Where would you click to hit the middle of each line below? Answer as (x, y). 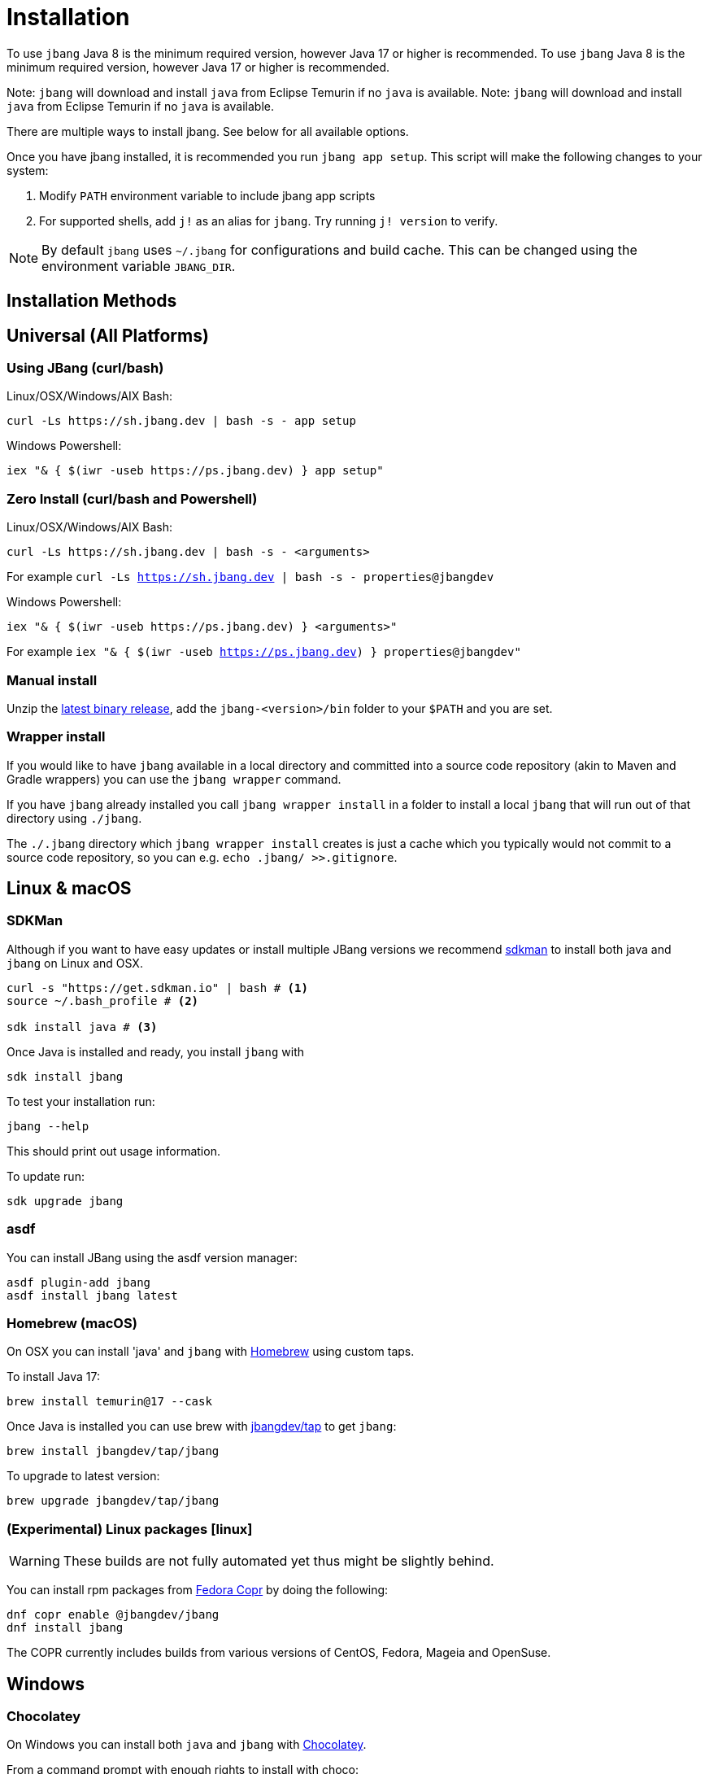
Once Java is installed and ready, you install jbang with (156, 1051)
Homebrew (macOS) (72, 1323)
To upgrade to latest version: (83, 1476)
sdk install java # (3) (82, 1027)
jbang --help (48, 1126)
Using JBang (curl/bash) (85, 368)
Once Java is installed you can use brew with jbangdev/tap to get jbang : (202, 1427)
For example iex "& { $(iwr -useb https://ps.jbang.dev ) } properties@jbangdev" (264, 652)
